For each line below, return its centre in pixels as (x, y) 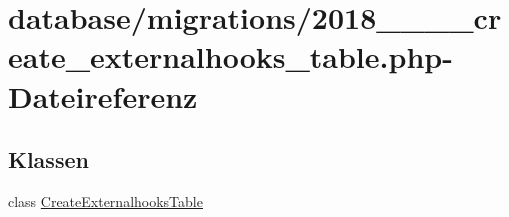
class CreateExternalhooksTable (105, 200)
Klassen (48, 159)
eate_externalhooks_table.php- (230, 56)
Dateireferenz (103, 95)
